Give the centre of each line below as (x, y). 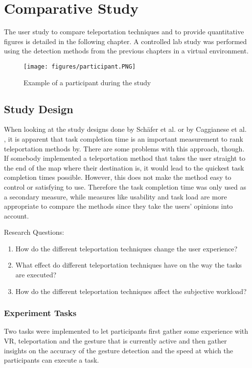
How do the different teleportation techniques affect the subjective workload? (131, 291)
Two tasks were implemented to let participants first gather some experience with (126, 331)
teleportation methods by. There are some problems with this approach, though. (124, 148)
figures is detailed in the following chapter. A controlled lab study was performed (126, 41)
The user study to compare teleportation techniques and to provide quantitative (124, 32)
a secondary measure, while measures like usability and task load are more (115, 196)
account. (16, 215)
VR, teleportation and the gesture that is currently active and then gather (115, 341)
